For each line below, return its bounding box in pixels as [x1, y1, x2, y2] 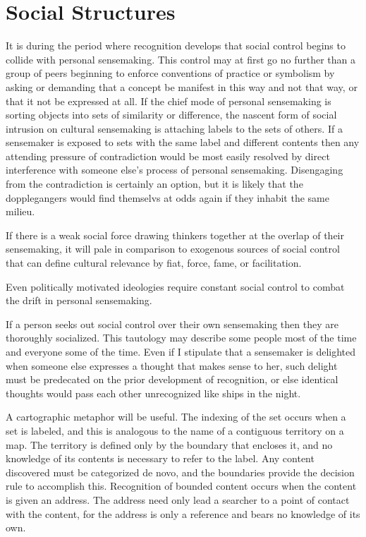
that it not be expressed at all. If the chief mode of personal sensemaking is [6, 93, 331, 108]
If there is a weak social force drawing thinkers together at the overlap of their [6, 227, 344, 242]
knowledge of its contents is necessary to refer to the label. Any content [6, 451, 315, 466]
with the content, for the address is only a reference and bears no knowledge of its [6, 506, 360, 521]
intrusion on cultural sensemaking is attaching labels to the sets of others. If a [6, 121, 343, 135]
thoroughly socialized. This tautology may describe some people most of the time [6, 330, 357, 345]
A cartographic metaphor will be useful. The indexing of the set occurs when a [6, 409, 346, 424]
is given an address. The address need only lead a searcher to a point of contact [6, 492, 350, 507]
